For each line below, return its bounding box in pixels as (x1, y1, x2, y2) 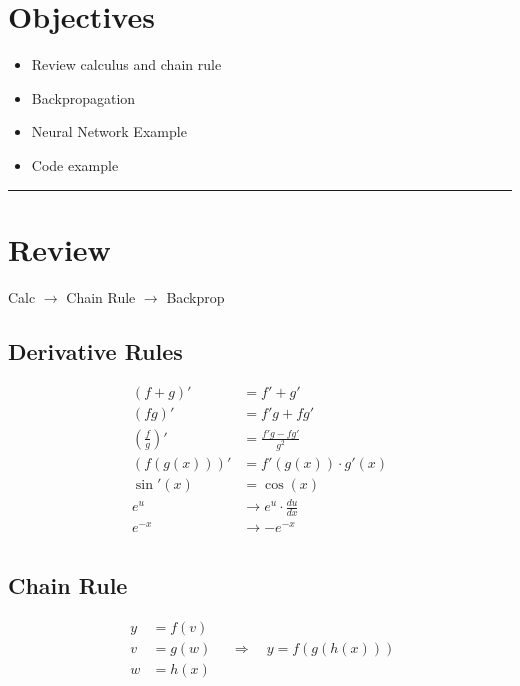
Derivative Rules (8, 335, 183, 366)
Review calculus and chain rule (31, 54, 222, 75)
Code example (31, 154, 119, 175)
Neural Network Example (31, 121, 187, 142)
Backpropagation (31, 87, 136, 108)
